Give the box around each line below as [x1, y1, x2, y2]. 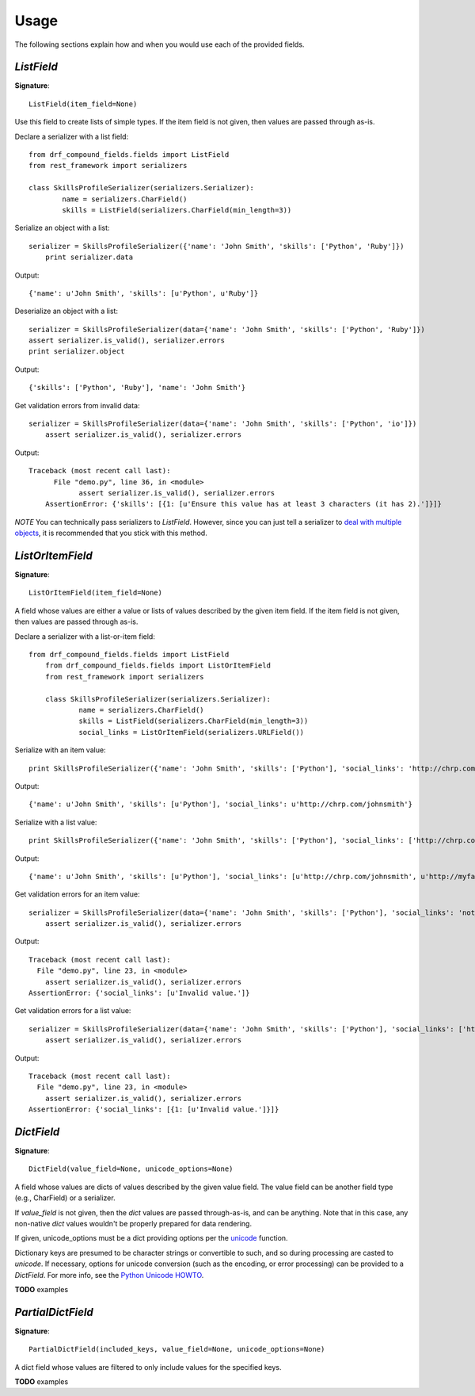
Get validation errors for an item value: [14, 889, 140, 899]
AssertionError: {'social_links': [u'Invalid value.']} [28, 989, 250, 998]
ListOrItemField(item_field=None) [28, 588, 162, 598]
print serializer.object [28, 347, 125, 356]
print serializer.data [44, 253, 134, 262]
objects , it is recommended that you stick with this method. [14, 528, 207, 538]
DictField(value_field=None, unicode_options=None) [28, 1165, 234, 1173]
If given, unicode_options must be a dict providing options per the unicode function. [14, 1233, 288, 1243]
